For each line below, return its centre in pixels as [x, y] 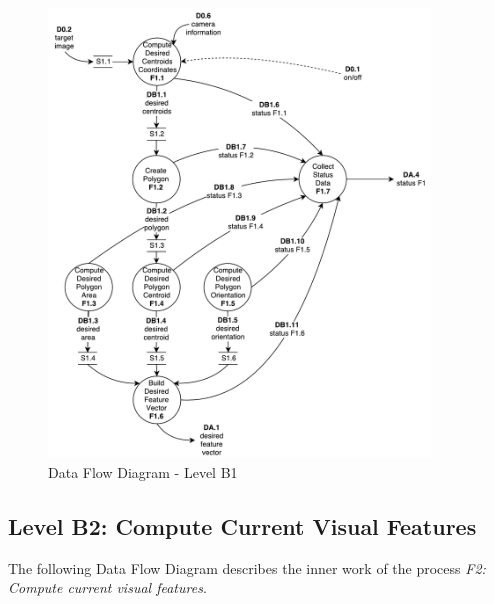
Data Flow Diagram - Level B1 [143, 471]
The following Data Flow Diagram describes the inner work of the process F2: [247, 567]
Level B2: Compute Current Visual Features [242, 525]
